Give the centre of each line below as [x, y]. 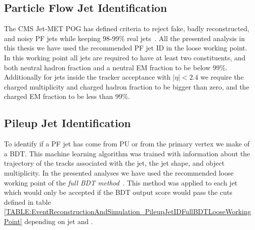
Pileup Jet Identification [67, 123]
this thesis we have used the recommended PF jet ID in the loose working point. [126, 48]
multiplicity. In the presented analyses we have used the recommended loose [119, 172]
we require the [222, 77]
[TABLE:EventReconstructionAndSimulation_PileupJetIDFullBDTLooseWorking [128, 211]
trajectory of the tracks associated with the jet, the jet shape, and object [114, 163]
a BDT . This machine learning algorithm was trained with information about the [127, 153]
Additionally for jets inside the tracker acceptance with [87, 77]
